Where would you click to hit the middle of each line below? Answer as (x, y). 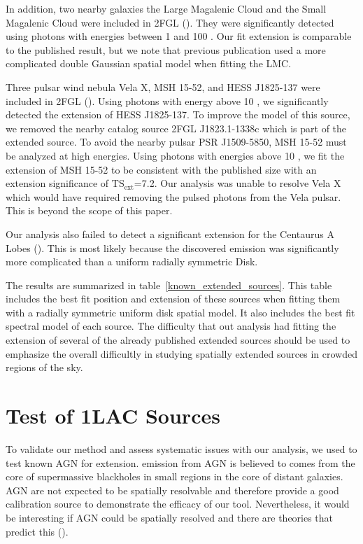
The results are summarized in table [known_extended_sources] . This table (169, 285)
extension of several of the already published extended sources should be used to (178, 340)
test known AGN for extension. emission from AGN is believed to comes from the (180, 462)
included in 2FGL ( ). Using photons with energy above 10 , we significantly (167, 100)
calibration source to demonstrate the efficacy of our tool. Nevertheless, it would (178, 504)
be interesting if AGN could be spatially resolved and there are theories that (170, 517)
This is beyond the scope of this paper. (89, 210)
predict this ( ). (37, 531)
